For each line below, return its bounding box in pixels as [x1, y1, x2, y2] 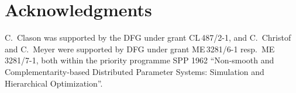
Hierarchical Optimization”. [5, 77, 103, 89]
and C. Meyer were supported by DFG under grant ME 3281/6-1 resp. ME [5, 42, 275, 55]
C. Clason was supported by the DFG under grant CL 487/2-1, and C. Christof [5, 31, 291, 44]
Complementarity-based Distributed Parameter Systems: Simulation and [5, 65, 264, 77]
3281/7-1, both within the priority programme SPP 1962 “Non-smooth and [5, 54, 274, 66]
